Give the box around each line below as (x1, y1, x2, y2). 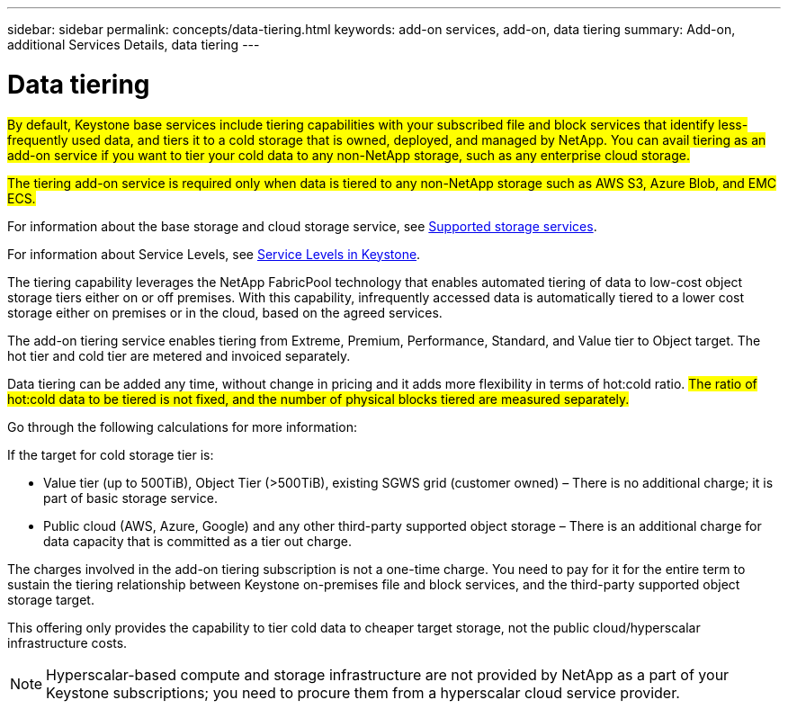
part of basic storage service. (43, 489, 218, 506)
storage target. (7, 591, 94, 607)
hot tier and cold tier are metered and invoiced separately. (7, 347, 351, 363)
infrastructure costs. (7, 634, 128, 651)
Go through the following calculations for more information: (7, 418, 357, 435)
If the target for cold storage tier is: (7, 446, 214, 462)
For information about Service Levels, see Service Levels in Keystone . (7, 246, 421, 262)
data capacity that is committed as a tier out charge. (43, 533, 352, 549)
